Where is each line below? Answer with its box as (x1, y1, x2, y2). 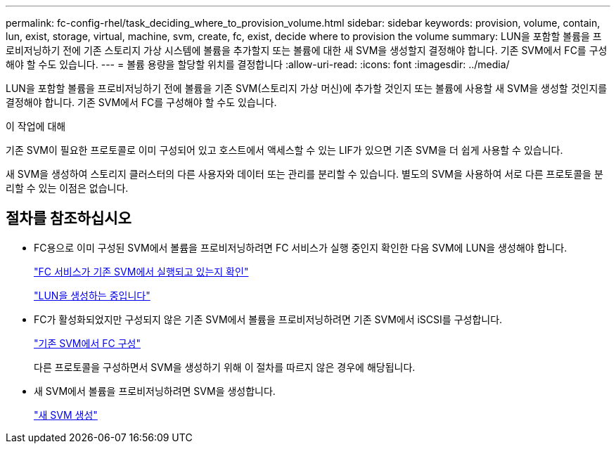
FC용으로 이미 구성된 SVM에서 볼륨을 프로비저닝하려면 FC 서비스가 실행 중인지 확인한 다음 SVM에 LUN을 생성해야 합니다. (34, 241, 567, 254)
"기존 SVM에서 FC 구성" (34, 337, 141, 349)
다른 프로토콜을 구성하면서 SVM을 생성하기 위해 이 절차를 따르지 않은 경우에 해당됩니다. (34, 360, 416, 373)
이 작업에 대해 (6, 120, 66, 132)
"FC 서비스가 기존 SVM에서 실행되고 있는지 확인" (34, 265, 249, 278)
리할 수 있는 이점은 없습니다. (6, 182, 129, 194)
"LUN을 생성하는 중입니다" (34, 289, 150, 301)
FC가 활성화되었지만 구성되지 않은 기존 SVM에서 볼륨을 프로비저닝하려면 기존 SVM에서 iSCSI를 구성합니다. (34, 313, 503, 325)
